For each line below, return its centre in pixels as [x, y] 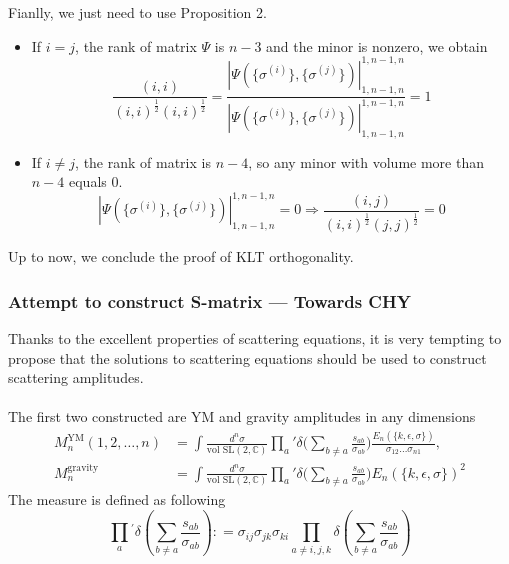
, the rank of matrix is [143, 161]
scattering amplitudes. [76, 377]
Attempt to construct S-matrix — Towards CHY [209, 300]
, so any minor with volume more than [366, 161]
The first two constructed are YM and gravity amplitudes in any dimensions [242, 416]
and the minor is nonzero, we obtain [377, 45]
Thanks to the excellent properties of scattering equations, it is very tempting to [255, 337]
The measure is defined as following [117, 499]
